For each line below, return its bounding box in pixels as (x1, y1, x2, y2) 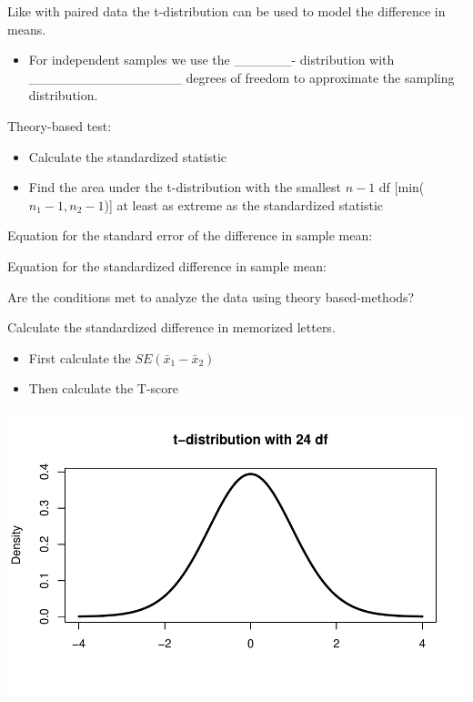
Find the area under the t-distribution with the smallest (28, 178, 341, 197)
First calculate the (28, 348, 131, 367)
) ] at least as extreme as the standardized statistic (104, 195, 384, 214)
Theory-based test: (7, 116, 112, 135)
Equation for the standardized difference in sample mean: (7, 256, 327, 275)
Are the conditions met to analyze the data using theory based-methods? (7, 287, 415, 306)
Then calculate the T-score (28, 379, 178, 398)
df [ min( (378, 178, 425, 197)
